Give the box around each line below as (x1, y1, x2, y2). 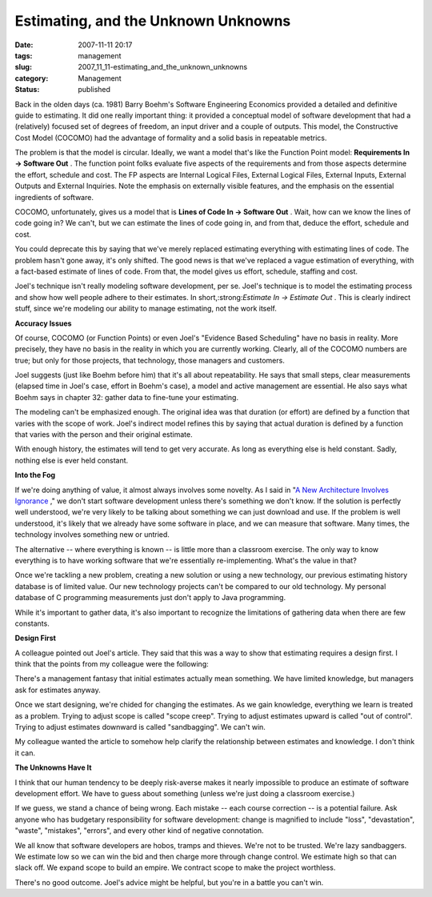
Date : (14, 40, 34, 50)
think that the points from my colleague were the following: (14, 659, 210, 669)
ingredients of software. (14, 192, 94, 202)
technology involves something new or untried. (14, 530, 170, 539)
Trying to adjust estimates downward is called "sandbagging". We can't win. (14, 723, 266, 732)
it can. (14, 748, 36, 758)
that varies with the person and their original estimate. (14, 430, 193, 439)
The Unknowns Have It (14, 763, 92, 772)
